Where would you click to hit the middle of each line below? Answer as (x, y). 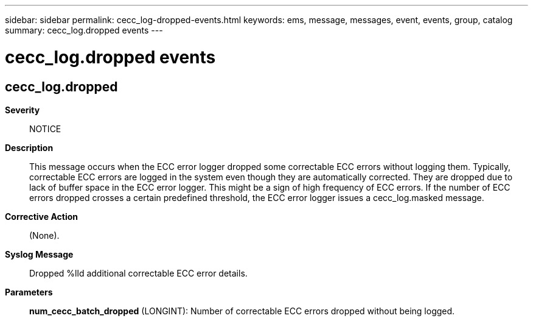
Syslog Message (39, 254)
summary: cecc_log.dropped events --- (84, 30)
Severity (23, 110)
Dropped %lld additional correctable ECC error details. (138, 273)
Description (29, 147)
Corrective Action (41, 216)
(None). (44, 235)
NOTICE (45, 129)
